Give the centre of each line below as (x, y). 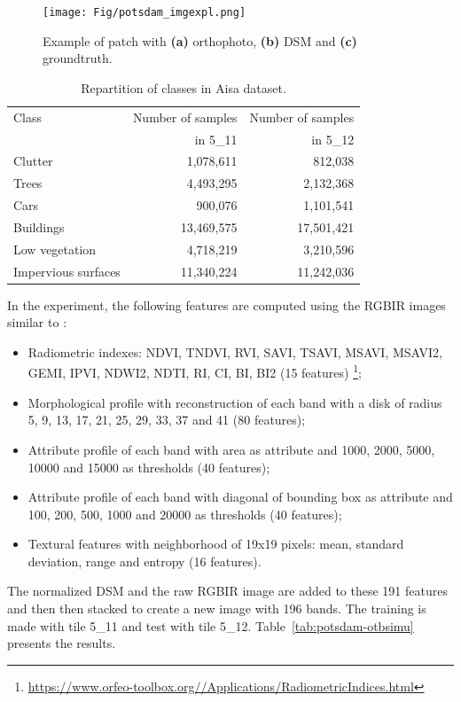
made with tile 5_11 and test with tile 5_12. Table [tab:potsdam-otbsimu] (211, 625)
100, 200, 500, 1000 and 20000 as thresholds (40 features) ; (185, 514)
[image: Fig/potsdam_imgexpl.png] (145, 12)
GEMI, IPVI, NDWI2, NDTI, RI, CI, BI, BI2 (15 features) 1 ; (195, 371)
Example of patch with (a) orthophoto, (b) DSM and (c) (200, 40)
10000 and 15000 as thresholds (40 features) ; (149, 467)
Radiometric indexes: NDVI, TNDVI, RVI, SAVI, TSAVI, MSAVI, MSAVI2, (235, 351)
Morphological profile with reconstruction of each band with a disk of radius (235, 402)
